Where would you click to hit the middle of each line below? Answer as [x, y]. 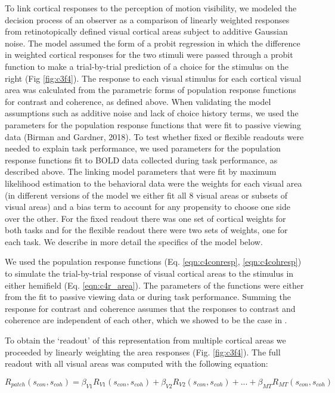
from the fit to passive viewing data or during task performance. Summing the [148, 297]
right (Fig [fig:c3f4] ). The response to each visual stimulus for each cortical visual [153, 78]
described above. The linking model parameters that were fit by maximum [141, 171]
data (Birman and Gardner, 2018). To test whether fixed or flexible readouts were [154, 136]
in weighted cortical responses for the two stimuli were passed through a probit [149, 55]
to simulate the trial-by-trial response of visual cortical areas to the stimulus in [149, 273]
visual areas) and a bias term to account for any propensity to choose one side [148, 207]
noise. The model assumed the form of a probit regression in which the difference [153, 43]
